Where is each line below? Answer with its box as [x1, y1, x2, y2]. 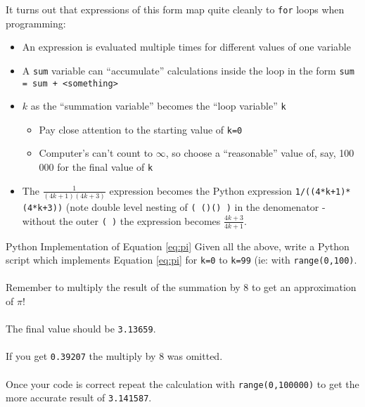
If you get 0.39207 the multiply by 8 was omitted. [6, 349, 223, 363]
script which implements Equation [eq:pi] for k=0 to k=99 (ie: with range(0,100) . [6, 252, 357, 267]
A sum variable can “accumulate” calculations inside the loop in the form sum [22, 63, 354, 77]
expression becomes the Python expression [109, 183, 293, 198]
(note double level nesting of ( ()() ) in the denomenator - [65, 200, 326, 214]
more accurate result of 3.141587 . [6, 390, 152, 405]
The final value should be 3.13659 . [6, 321, 156, 336]
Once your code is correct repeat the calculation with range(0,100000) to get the [6, 376, 359, 391]
